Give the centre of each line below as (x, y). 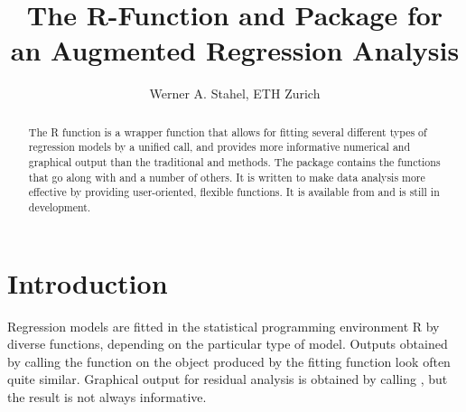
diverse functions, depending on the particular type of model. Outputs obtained (228, 344)
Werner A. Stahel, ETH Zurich (235, 94)
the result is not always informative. (107, 396)
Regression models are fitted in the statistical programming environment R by (224, 326)
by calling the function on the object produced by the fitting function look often (229, 361)
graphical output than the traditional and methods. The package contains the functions (234, 162)
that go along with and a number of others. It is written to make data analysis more (227, 177)
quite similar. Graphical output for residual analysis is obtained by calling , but (228, 379)
